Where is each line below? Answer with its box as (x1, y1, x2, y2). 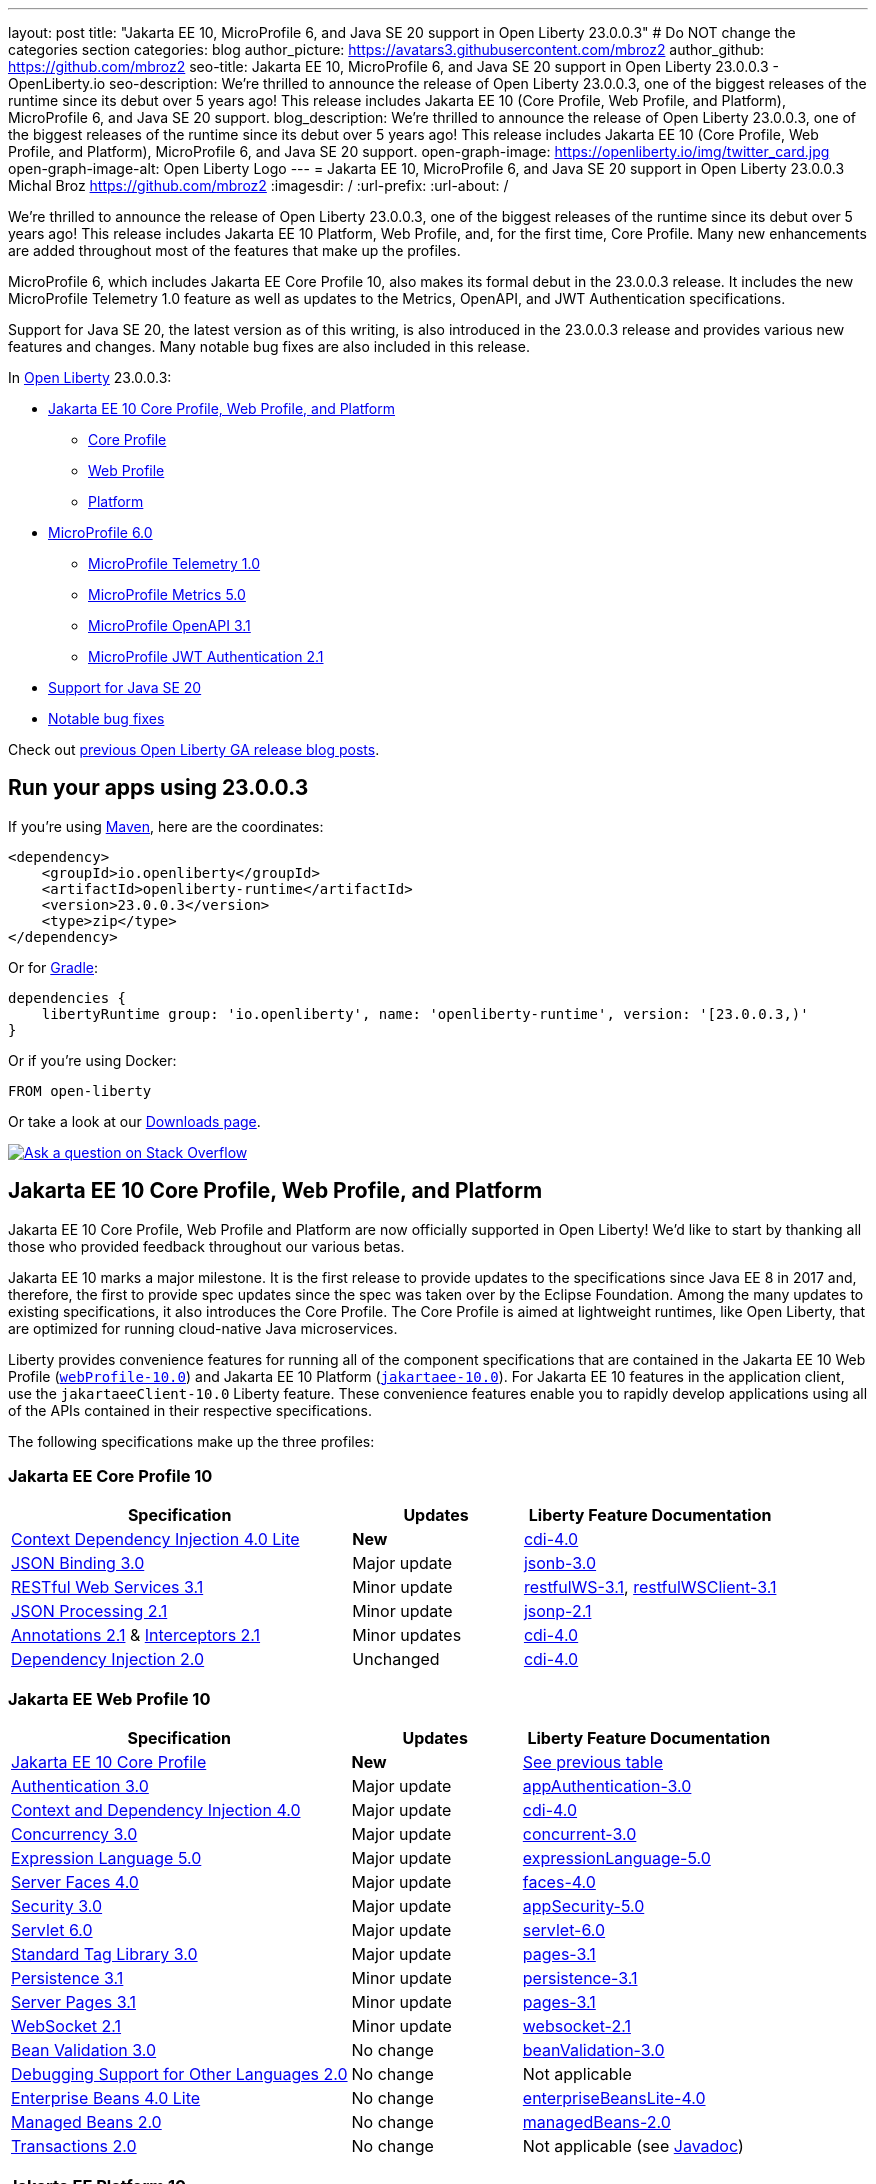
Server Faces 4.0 (11, 1872, 139, 1893)
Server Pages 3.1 (11, 1992, 136, 2013)
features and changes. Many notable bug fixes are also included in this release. (8, 338, 530, 355)
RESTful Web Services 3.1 (11, 1577, 204, 1598)
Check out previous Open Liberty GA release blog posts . (8, 741, 380, 758)
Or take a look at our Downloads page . (8, 1112, 261, 1130)
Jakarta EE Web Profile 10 (8, 1688, 211, 1709)
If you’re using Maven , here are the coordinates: (8, 817, 324, 835)
